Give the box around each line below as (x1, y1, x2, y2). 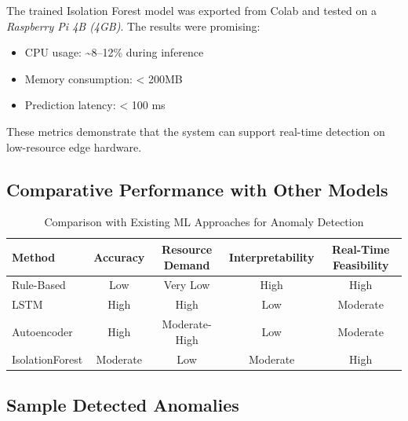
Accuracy (93, 248, 145, 265)
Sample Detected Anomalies (6, 393, 239, 416)
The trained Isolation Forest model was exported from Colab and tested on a (6, 2, 377, 18)
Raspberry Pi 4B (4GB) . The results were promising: (6, 17, 260, 34)
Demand (163, 256, 210, 273)
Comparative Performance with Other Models (6, 177, 388, 201)
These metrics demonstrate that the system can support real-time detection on (6, 123, 385, 139)
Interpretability (228, 248, 315, 265)
